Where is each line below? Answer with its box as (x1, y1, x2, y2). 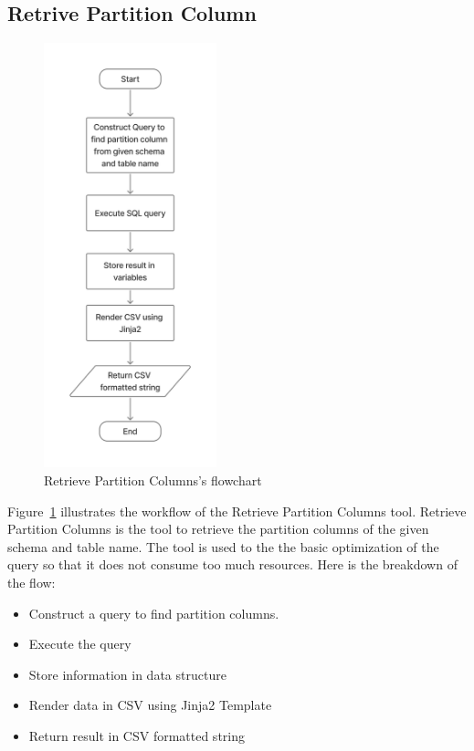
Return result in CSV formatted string (28, 725, 245, 745)
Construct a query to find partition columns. (28, 603, 279, 622)
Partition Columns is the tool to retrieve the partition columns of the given (7, 519, 429, 538)
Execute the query (28, 634, 132, 653)
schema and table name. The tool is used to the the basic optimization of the (7, 537, 439, 556)
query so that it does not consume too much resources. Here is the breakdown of (7, 555, 458, 574)
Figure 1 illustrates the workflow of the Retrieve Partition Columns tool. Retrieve (7, 501, 467, 520)
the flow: (7, 572, 56, 591)
